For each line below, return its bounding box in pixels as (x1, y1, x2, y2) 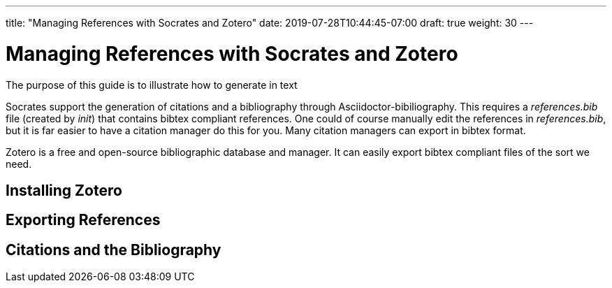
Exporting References (6, 211, 161, 229)
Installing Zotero (6, 181, 122, 199)
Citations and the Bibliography (6, 240, 221, 259)
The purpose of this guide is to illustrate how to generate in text (6, 78, 298, 91)
